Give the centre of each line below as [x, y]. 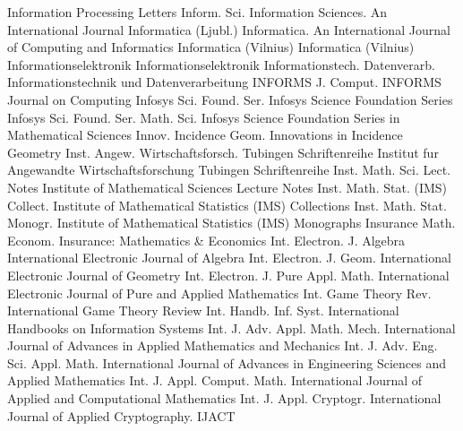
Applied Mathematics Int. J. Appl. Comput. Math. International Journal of [215, 380]
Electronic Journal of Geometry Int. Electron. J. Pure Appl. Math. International [228, 275]
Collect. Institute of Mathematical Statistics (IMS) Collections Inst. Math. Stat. [227, 205]
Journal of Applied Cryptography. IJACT [121, 415]
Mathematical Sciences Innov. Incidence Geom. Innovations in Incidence [205, 135]
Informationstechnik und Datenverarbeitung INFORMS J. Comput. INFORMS [224, 82]
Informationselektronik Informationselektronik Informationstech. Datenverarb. [221, 64]
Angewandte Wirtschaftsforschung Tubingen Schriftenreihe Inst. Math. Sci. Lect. [229, 170]
